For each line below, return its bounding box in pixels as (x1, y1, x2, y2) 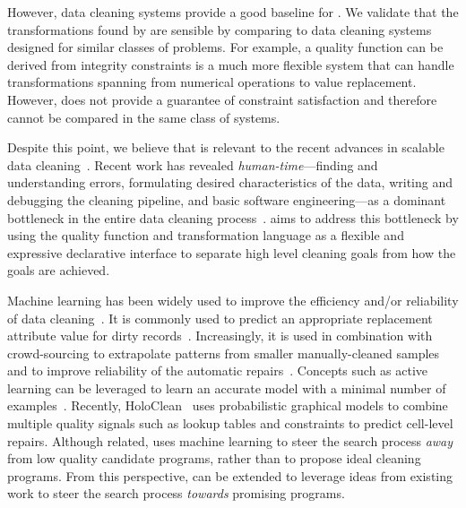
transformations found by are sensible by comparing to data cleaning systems (7, 20, 432, 39)
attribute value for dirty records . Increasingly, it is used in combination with (7, 326, 433, 345)
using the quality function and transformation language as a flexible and (7, 226, 404, 245)
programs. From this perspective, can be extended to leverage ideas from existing (7, 466, 453, 485)
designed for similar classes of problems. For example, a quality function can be (7, 38, 444, 56)
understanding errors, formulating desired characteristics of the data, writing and (7, 173, 453, 192)
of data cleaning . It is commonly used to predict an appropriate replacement (7, 308, 433, 327)
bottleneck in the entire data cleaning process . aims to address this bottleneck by (7, 208, 459, 227)
